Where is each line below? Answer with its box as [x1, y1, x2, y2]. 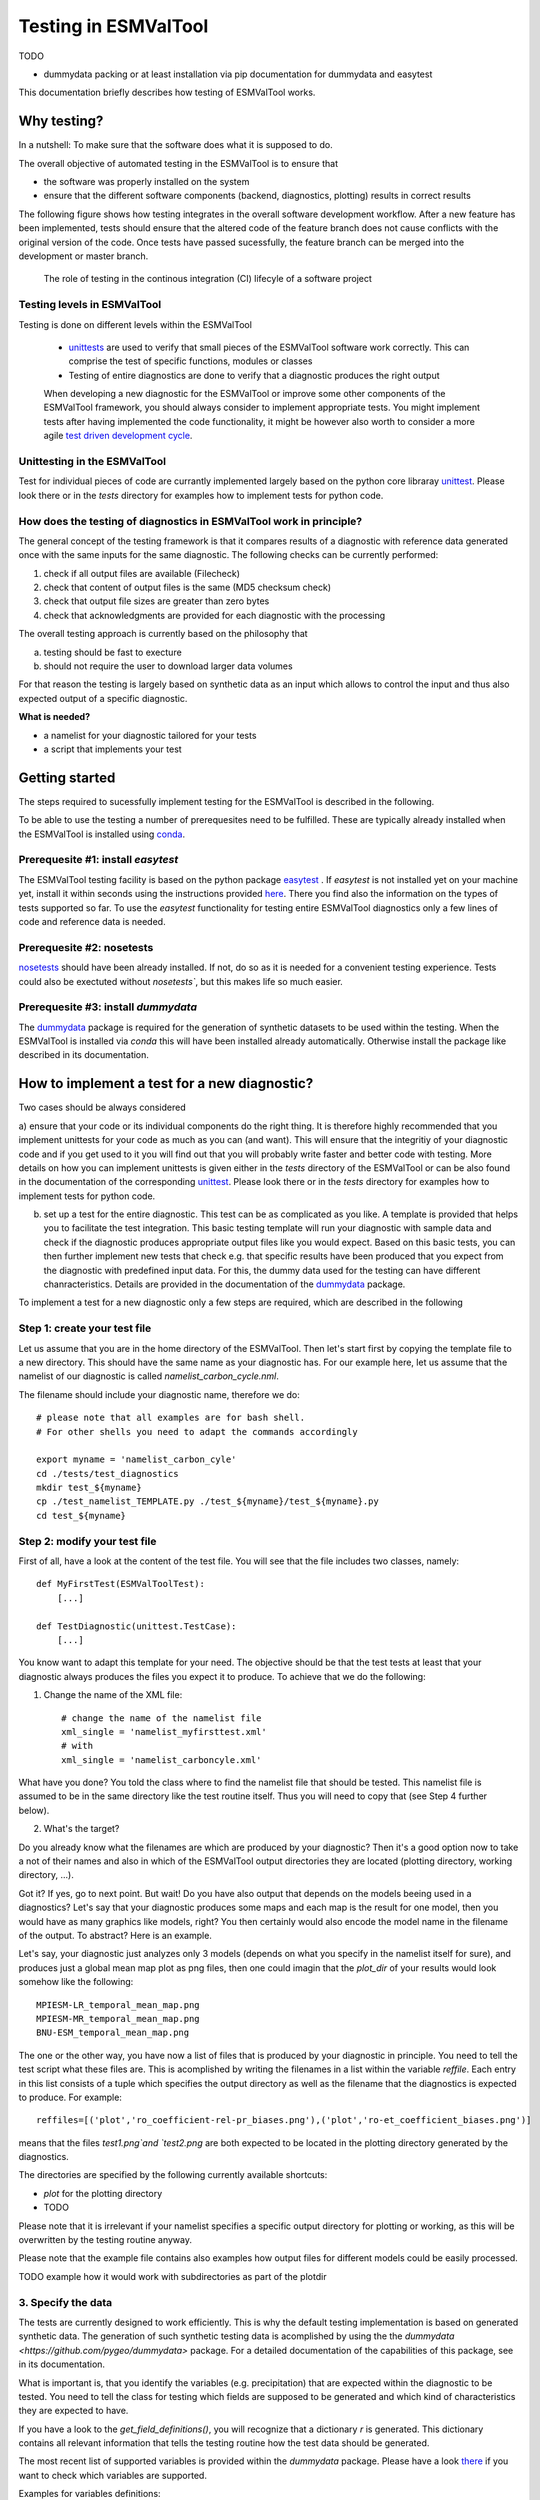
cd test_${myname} [36, 1510, 127, 1521]
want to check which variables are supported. [18, 2469, 207, 2481]
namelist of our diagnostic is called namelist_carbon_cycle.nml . [18, 1370, 280, 1382]
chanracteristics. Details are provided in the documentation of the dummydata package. [43, 1278, 406, 1290]
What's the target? [43, 1823, 120, 1835]
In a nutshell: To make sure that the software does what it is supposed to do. [18, 139, 334, 151]
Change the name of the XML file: [43, 1689, 183, 1701]
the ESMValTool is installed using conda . [18, 828, 186, 840]
